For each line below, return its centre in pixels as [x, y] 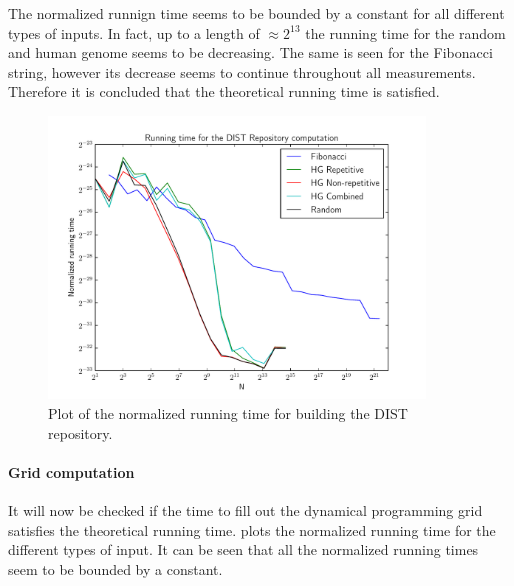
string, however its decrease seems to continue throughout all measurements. [242, 71]
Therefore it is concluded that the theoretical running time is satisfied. [224, 91]
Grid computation [71, 471]
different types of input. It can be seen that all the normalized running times [243, 549]
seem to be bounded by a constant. [115, 568]
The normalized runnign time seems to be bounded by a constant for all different [256, 13]
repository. [80, 432]
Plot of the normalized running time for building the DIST [228, 413]
